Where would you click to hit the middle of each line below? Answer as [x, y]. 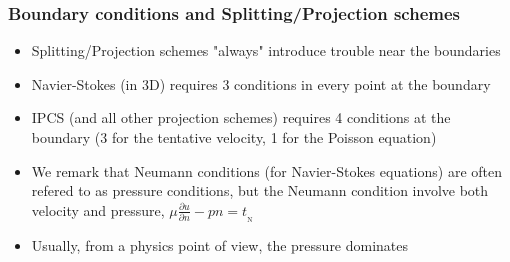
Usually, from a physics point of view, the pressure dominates [220, 244]
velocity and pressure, [98, 209]
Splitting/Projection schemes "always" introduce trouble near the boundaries [266, 50]
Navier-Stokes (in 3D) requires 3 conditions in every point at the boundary [261, 83]
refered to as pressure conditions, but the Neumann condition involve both [260, 190]
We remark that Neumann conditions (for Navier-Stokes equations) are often [267, 170]
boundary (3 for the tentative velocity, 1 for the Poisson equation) [234, 137]
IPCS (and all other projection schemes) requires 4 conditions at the [241, 117]
